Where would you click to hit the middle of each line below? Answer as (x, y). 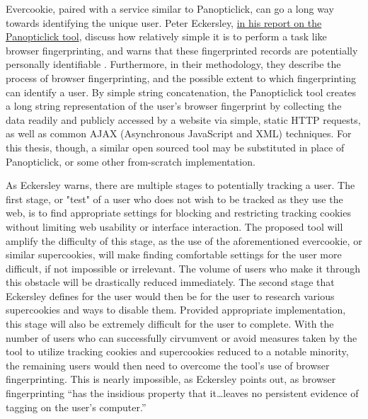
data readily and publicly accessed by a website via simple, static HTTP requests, (183, 119)
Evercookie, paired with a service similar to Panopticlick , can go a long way (170, 8)
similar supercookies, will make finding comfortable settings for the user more (174, 254)
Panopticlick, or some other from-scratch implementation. (131, 161)
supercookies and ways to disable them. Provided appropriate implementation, (176, 310)
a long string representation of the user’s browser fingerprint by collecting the (174, 106)
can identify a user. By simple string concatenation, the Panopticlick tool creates (181, 92)
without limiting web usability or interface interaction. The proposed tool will (174, 226)
